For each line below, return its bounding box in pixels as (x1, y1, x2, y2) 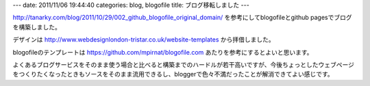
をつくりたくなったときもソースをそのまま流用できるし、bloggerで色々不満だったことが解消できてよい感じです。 (12, 70, 334, 78)
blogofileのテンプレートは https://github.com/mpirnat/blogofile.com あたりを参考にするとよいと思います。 (12, 48, 313, 56)
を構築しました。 (12, 23, 61, 31)
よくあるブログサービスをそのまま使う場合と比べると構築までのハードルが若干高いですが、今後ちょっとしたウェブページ (12, 60, 355, 68)
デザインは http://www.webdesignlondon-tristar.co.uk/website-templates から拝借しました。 (12, 35, 275, 44)
